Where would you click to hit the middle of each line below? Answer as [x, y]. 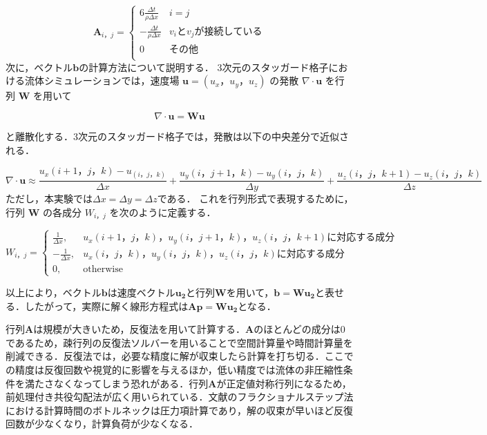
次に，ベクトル [39, 67]
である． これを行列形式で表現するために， [255, 199]
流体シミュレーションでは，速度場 [102, 80]
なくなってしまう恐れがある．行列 [131, 383]
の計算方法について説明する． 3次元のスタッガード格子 [204, 67]
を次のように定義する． [163, 212]
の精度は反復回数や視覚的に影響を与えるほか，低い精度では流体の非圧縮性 [174, 369]
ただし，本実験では [49, 199]
